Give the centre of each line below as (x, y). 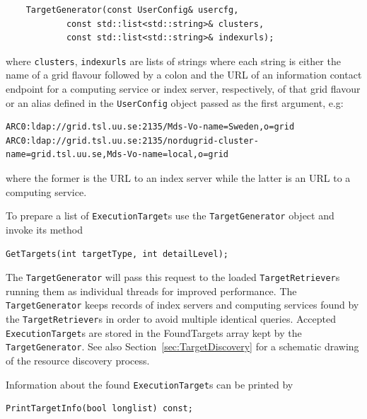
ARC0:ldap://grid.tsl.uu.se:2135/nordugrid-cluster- (132, 140)
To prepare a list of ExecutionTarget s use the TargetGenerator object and (170, 216)
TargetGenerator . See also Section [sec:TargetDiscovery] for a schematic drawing (182, 346)
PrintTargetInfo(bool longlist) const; (99, 409)
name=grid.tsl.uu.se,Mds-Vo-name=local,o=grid (117, 155)
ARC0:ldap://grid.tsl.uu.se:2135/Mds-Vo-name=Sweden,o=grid (150, 127)
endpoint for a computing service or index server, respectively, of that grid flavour (183, 89)
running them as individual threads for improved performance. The (151, 291)
